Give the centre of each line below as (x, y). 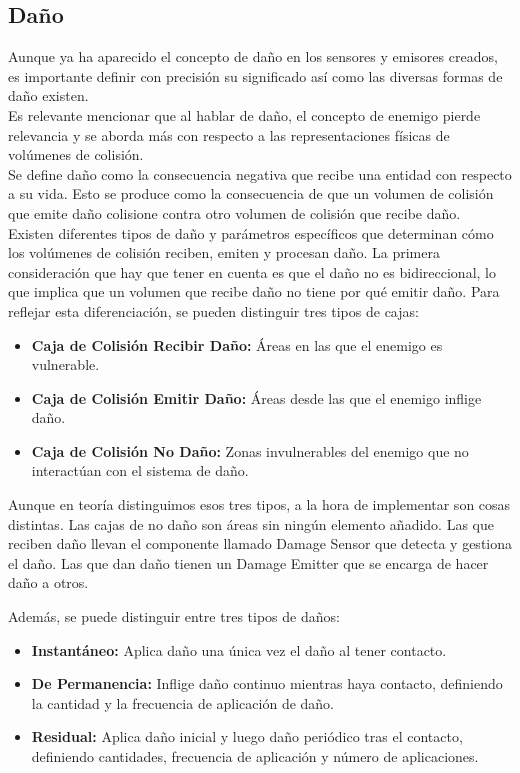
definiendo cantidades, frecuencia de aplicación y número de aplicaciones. (255, 756)
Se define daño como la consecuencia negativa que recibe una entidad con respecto (260, 173)
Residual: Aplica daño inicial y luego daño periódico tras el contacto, (247, 736)
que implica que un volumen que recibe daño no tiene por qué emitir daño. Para (254, 291)
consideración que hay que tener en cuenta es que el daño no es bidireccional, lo (252, 271)
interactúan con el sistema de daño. (140, 470)
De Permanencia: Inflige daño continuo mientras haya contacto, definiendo (267, 683)
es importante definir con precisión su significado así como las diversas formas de (255, 75)
